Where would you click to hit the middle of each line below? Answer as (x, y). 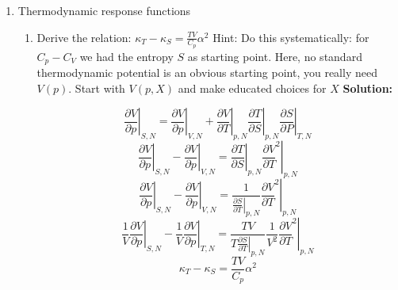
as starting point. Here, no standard (275, 56)
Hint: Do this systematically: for (291, 37)
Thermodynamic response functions (104, 10)
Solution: (368, 88)
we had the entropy (126, 56)
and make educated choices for (252, 88)
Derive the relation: (84, 37)
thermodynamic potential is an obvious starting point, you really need (207, 72)
